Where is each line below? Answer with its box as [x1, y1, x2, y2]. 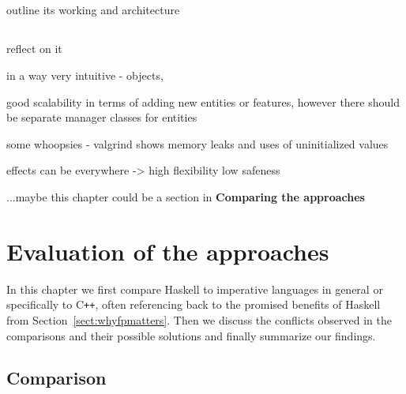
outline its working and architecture [6, 2, 180, 18]
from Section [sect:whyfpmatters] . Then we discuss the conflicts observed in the [6, 311, 392, 328]
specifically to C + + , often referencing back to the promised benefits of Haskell [6, 296, 381, 313]
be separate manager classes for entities [6, 109, 197, 126]
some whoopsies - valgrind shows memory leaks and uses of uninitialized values [6, 135, 389, 152]
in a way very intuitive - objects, [6, 66, 164, 83]
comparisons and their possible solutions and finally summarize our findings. [6, 327, 376, 343]
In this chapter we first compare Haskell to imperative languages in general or [6, 280, 383, 297]
